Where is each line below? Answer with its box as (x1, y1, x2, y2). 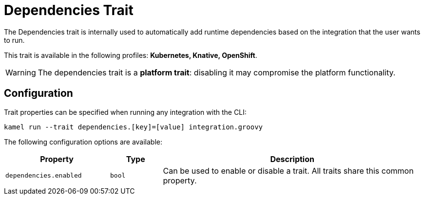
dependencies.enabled (5, 172, 82, 180)
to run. (4, 36, 25, 44)
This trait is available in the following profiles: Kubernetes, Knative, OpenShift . (4, 51, 257, 59)
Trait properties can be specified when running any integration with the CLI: (4, 108, 247, 116)
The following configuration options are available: (4, 137, 163, 146)
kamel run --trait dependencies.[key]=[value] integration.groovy (4, 123, 263, 131)
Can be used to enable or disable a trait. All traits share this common (163, 165, 414, 176)
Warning (5, 67, 36, 77)
